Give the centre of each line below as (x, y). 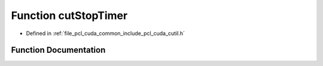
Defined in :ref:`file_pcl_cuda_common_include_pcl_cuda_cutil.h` (106, 33)
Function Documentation (58, 50)
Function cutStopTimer (69, 15)
